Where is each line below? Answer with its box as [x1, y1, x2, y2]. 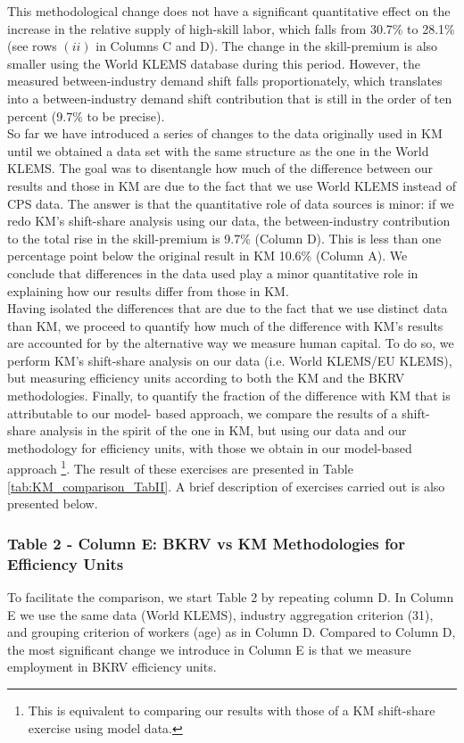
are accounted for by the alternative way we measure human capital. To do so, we [7, 334, 454, 352]
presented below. [7, 494, 98, 513]
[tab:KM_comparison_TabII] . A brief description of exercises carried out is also [7, 476, 445, 495]
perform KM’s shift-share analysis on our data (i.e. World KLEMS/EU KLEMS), [7, 351, 452, 369]
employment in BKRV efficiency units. [7, 657, 217, 676]
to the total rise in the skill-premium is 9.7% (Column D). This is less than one [7, 228, 442, 247]
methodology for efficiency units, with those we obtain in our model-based [7, 438, 412, 457]
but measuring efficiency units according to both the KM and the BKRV [7, 368, 405, 387]
